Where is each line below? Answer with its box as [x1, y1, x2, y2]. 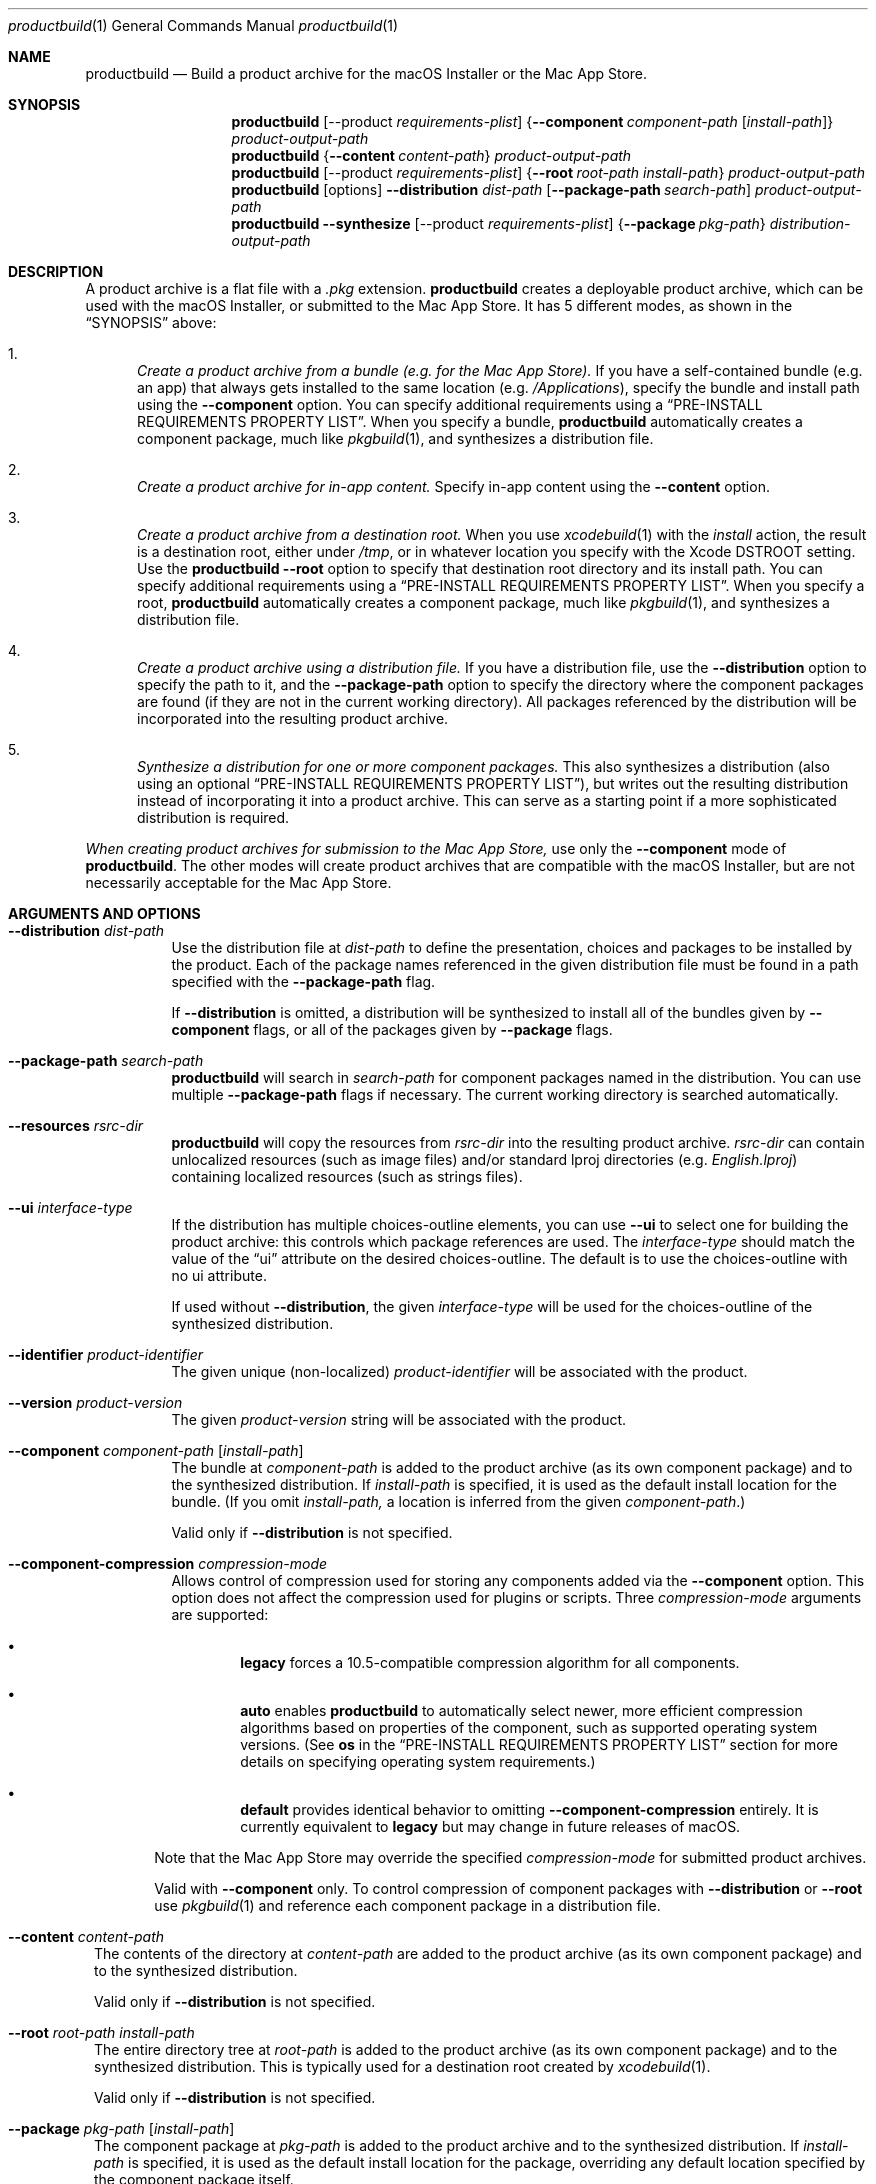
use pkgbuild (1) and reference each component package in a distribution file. [154, 1897, 661, 1914]
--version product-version [8, 1394, 183, 1411]
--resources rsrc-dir [8, 1117, 144, 1134]
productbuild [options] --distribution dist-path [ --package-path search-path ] [231, 181, 752, 198]
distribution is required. [137, 809, 290, 826]
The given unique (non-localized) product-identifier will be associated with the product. [171, 1363, 748, 1380]
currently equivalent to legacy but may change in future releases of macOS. [240, 1818, 741, 1835]
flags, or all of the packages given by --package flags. [253, 1021, 613, 1038]
